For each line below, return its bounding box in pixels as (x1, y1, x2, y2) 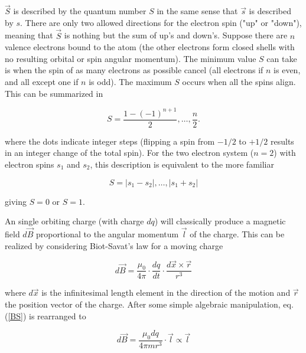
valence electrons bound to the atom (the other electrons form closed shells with (5, 41, 295, 53)
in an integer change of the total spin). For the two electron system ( (5, 146, 254, 159)
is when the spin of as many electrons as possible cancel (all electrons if (5, 64, 263, 76)
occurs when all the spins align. (182, 76, 296, 87)
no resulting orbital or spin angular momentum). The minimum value (5, 52, 256, 64)
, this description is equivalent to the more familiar (90, 158, 274, 170)
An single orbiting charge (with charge (5, 215, 144, 227)
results (271, 135, 294, 147)
